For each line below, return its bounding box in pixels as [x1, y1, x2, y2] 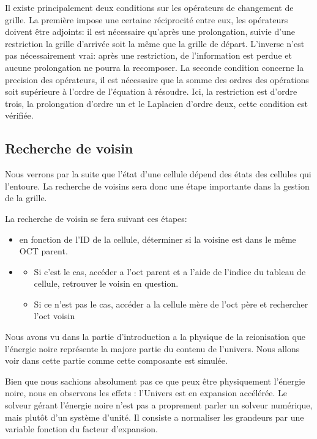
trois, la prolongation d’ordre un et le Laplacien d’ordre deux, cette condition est [5, 97, 308, 109]
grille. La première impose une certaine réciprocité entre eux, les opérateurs [5, 13, 288, 26]
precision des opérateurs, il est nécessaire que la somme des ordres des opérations [5, 73, 309, 86]
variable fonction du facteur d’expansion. [5, 422, 158, 435]
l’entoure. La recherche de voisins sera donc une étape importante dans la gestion [5, 179, 310, 192]
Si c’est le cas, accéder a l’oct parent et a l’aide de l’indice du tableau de [34, 265, 306, 278]
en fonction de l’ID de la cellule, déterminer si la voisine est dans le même [19, 232, 296, 245]
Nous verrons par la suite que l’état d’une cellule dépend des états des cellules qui [5, 168, 311, 180]
